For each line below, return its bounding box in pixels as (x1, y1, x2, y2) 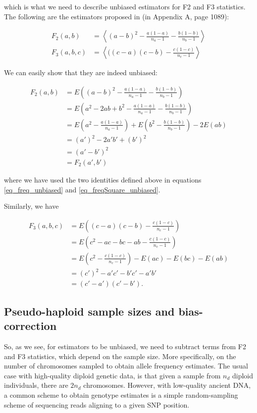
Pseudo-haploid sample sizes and (4, 303, 175, 319)
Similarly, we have (4, 201, 59, 211)
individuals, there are (4, 380, 68, 390)
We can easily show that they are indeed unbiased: (4, 67, 157, 78)
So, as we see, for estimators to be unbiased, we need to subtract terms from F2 (4, 341, 246, 352)
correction (4, 318, 57, 333)
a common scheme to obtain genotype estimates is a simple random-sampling (4, 390, 238, 400)
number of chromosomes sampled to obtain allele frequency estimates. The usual (4, 361, 248, 371)
